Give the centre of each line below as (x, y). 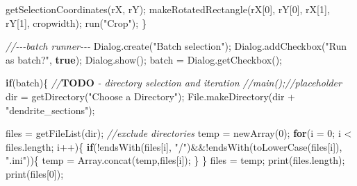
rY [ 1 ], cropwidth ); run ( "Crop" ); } (76, 22)
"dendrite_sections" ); (50, 110)
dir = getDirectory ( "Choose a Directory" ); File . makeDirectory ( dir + (150, 96)
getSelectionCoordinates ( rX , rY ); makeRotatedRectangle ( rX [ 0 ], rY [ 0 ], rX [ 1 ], (168, 9)
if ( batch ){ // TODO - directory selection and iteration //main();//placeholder (174, 83)
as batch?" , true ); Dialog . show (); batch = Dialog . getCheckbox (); (144, 59)
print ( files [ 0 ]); (35, 173)
